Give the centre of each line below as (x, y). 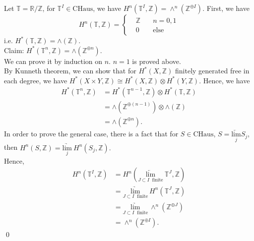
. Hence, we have (224, 80)
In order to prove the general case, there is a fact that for (91, 134)
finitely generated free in (212, 71)
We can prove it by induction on (53, 61)
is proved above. (157, 61)
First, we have (228, 8)
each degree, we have (36, 80)
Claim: (14, 50)
